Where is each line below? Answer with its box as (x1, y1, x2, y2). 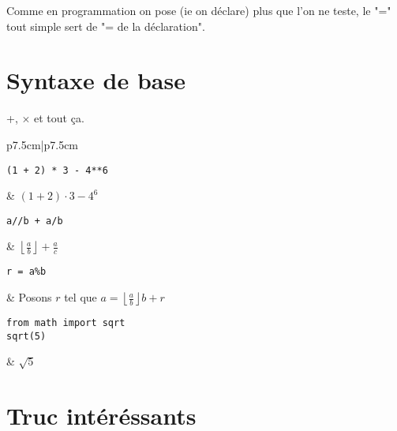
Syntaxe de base (6, 64, 185, 96)
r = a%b (6, 266, 47, 278)
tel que (64, 289, 97, 305)
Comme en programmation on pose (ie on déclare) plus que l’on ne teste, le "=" (6, 2, 391, 18)
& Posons (6, 289, 52, 305)
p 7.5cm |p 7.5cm (6, 136, 79, 152)
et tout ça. (34, 110, 84, 126)
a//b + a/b (6, 215, 63, 227)
